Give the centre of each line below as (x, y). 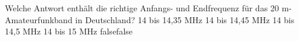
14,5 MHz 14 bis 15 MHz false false (69, 31)
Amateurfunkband (39, 19)
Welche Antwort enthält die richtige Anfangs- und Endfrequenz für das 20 (142, 8)
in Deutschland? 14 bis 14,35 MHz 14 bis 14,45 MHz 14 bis (185, 19)
